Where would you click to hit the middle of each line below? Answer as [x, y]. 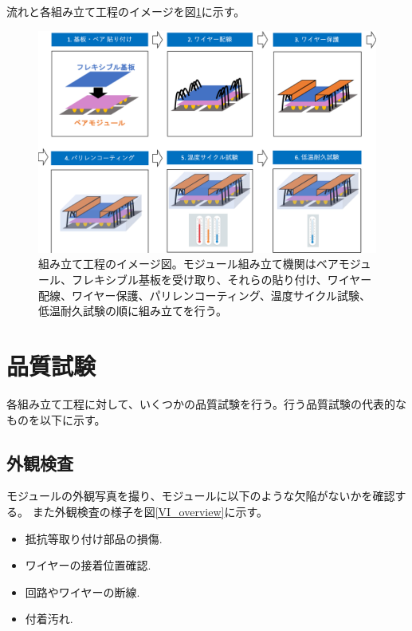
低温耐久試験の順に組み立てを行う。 [133, 311]
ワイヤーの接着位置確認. [88, 565]
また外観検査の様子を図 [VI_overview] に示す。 [150, 511]
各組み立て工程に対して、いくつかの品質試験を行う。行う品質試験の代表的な [207, 403]
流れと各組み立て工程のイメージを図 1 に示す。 [126, 11]
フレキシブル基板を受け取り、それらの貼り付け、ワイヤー [222, 280]
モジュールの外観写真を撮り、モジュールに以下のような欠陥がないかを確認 [201, 496]
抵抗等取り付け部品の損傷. [94, 538]
